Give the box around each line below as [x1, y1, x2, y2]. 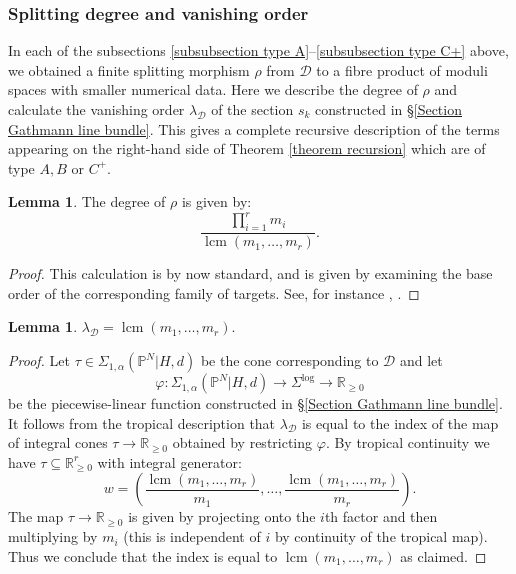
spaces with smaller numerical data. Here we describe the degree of [8, 79, 418, 100]
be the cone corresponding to [200, 350, 379, 371]
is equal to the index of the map [301, 412, 499, 433]
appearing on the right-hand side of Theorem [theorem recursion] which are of [8, 138, 486, 159]
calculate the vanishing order [8, 99, 185, 119]
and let [399, 350, 443, 371]
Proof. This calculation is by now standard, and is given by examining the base [8, 263, 493, 284]
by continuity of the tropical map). [274, 526, 488, 547]
